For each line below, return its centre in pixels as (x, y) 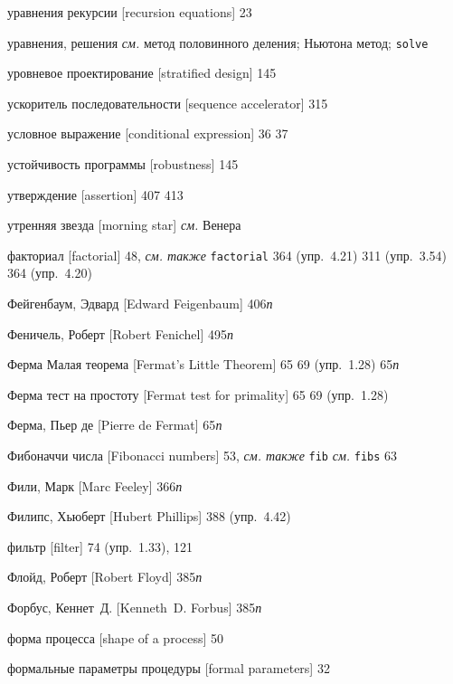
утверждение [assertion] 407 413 (95, 194)
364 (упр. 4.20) (50, 273)
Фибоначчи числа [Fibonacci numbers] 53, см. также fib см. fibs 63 (203, 456)
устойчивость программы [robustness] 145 (123, 164)
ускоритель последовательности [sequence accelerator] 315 (168, 103)
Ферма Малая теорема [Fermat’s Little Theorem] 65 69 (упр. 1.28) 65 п (203, 364)
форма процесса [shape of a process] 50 (116, 637)
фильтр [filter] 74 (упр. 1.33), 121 (100, 546)
